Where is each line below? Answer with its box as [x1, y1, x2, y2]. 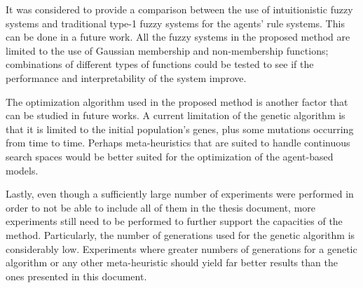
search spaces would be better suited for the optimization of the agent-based [6, 149, 334, 163]
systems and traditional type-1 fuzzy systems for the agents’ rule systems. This [6, 15, 345, 30]
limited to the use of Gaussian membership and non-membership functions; [6, 43, 329, 57]
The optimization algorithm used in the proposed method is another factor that [6, 94, 348, 109]
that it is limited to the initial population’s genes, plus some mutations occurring [6, 121, 354, 136]
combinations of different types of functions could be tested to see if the [6, 57, 314, 71]
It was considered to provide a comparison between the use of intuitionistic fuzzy [6, 2, 353, 16]
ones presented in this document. [6, 268, 147, 283]
